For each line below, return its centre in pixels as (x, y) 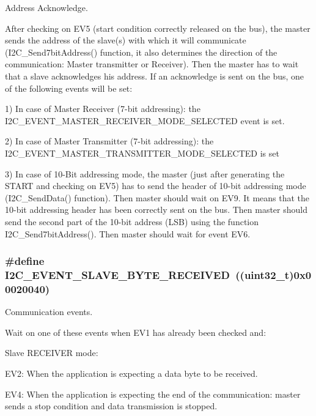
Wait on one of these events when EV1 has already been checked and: (136, 332)
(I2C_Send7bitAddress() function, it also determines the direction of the (141, 52)
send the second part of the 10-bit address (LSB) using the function (132, 221)
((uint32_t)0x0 (274, 274)
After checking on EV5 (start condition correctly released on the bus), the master (158, 28)
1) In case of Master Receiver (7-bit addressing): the (103, 109)
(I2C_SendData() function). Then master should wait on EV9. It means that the (157, 197)
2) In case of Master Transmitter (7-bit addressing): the (109, 141)
